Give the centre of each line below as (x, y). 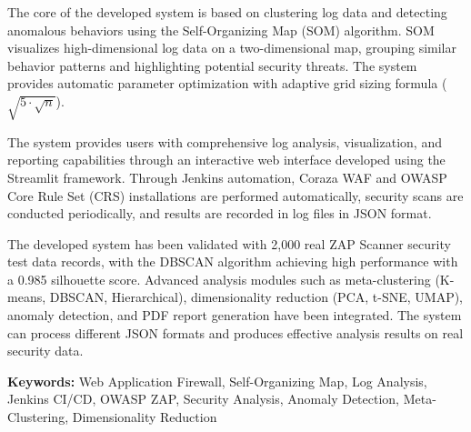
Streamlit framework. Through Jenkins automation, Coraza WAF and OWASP (227, 177)
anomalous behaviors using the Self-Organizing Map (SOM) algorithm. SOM (221, 30)
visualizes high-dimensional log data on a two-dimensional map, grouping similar (232, 48)
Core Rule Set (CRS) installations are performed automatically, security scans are (235, 195)
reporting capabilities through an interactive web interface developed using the (226, 160)
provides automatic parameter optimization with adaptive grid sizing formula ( (227, 83)
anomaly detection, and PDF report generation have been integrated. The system (235, 315)
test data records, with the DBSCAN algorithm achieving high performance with (233, 261)
